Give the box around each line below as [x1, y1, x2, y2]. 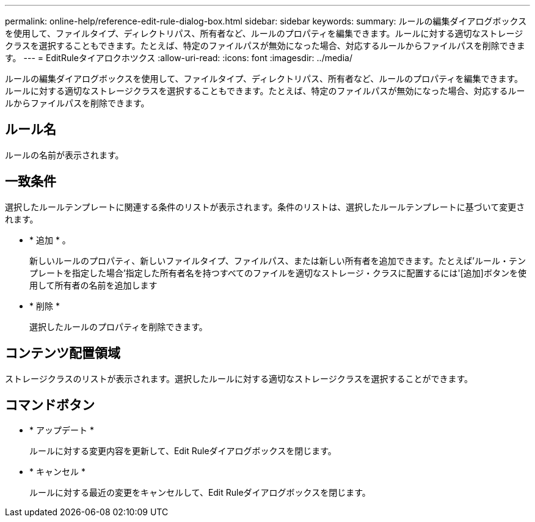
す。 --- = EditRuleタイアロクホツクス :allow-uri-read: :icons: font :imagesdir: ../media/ [5, 53, 352, 63]
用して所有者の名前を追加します [29, 279, 158, 290]
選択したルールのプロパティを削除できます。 [29, 321, 208, 332]
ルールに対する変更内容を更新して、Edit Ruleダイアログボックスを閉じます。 [29, 446, 337, 457]
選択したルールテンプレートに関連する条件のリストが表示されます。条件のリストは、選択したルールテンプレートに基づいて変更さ [5, 201, 525, 212]
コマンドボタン [5, 397, 95, 413]
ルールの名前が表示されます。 [5, 149, 124, 160]
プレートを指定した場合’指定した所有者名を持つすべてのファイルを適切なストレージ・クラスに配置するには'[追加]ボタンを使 [29, 267, 526, 278]
